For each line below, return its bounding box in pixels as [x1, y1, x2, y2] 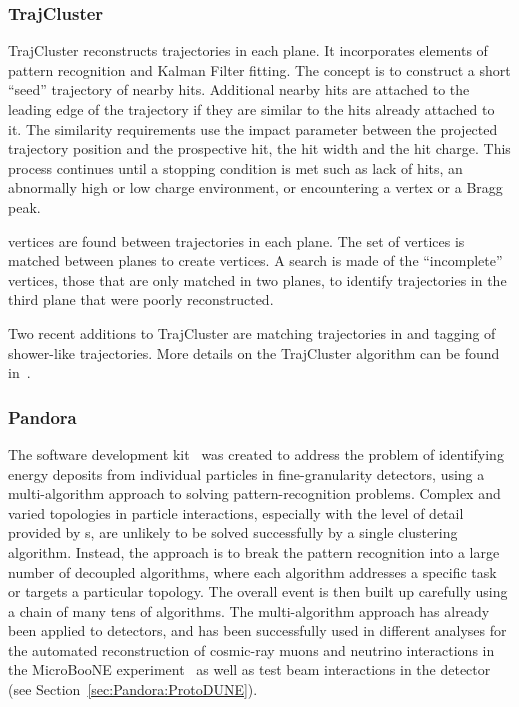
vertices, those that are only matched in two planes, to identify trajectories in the [8, 269, 507, 290]
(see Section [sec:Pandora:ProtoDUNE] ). [8, 679, 258, 700]
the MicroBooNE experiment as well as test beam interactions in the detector [8, 659, 491, 680]
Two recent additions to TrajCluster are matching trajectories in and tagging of [8, 322, 496, 343]
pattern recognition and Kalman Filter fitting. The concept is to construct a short [8, 59, 511, 80]
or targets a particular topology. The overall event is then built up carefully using [8, 581, 508, 602]
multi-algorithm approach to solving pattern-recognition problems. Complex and [8, 483, 501, 504]
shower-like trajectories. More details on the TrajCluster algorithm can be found [8, 342, 500, 363]
